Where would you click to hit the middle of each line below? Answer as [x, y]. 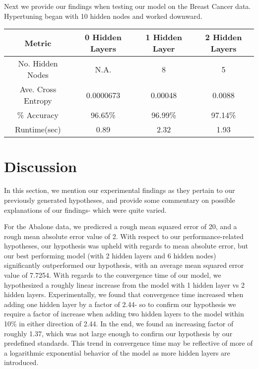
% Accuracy [38, 115]
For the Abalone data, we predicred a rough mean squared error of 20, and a [121, 226]
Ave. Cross [38, 89]
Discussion [40, 166]
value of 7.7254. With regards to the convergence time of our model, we [113, 275]
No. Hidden [38, 63]
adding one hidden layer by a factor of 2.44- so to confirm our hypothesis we [120, 304]
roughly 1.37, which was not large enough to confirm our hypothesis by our [118, 333]
